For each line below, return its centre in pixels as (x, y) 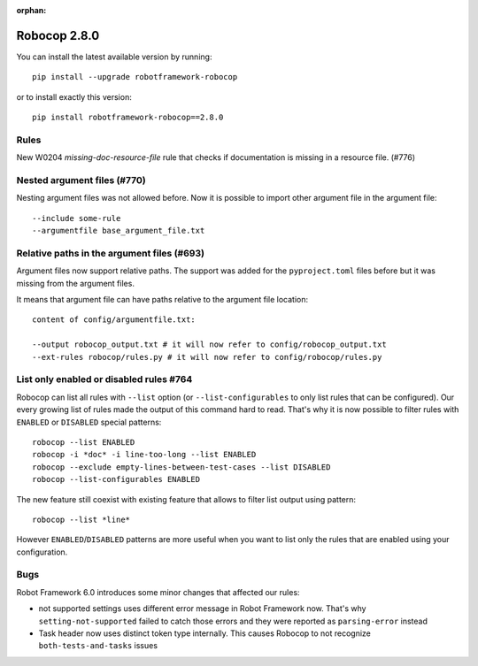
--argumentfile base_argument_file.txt (119, 231)
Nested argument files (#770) (81, 180)
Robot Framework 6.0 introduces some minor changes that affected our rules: (158, 592)
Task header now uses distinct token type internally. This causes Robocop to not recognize (205, 633)
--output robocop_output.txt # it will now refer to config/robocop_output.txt (209, 344)
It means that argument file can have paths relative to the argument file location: (162, 300)
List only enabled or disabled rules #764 (104, 379)
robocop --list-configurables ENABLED (116, 479)
